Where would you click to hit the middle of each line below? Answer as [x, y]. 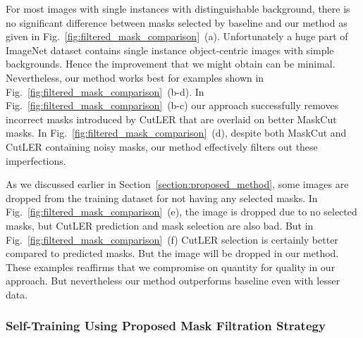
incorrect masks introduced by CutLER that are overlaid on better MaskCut [171, 119]
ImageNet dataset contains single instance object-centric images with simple [170, 50]
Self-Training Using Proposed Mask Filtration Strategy [166, 326]
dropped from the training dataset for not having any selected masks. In [162, 198]
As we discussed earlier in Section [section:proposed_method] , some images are [177, 184]
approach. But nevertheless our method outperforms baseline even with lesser [173, 281]
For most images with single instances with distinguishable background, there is [178, 8]
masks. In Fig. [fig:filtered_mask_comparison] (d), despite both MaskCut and [176, 133]
